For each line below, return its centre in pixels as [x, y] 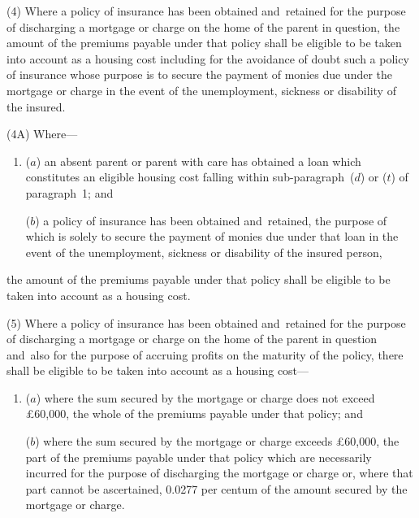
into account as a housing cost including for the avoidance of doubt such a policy [208, 58]
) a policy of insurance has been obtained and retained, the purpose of [211, 220]
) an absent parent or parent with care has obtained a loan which [199, 161]
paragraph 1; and [69, 192]
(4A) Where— [42, 134]
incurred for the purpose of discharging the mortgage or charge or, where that [219, 473]
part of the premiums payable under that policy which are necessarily [199, 457]
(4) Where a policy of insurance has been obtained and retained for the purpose [206, 11]
